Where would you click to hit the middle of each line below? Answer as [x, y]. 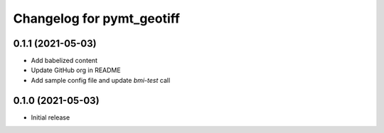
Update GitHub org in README [76, 70]
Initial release [50, 117]
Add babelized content [64, 61]
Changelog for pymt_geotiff [97, 18]
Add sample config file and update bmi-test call [101, 80]
